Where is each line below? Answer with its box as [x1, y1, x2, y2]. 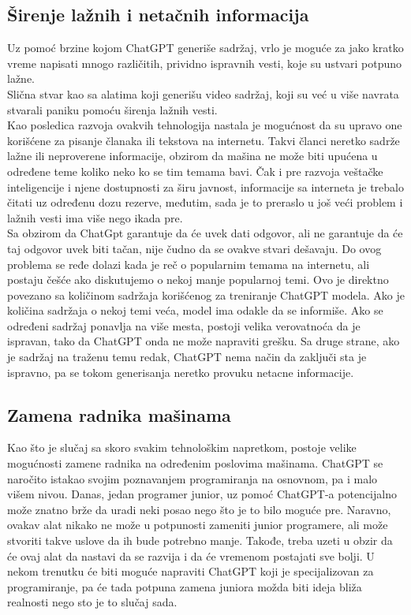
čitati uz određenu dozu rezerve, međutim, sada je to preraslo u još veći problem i [7, 194, 403, 211]
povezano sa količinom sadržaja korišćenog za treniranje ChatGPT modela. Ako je [7, 286, 405, 303]
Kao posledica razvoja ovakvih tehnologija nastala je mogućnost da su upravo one [7, 117, 402, 133]
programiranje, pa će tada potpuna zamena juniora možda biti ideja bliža [7, 578, 362, 594]
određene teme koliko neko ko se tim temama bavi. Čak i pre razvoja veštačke [7, 162, 383, 179]
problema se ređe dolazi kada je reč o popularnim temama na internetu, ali [7, 255, 370, 272]
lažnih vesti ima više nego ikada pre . [7, 209, 183, 225]
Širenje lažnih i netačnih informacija [7, 2, 309, 27]
